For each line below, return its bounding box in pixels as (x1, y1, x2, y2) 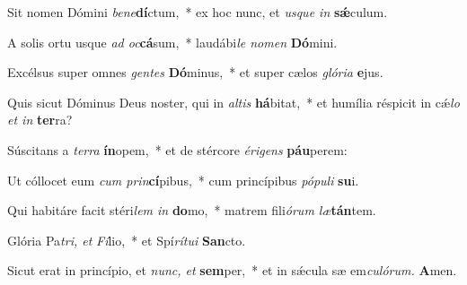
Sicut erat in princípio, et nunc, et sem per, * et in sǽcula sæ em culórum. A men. (7, 261, 457, 280)
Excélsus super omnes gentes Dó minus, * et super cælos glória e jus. (7, 63, 383, 82)
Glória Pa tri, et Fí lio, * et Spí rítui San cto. (7, 230, 246, 249)
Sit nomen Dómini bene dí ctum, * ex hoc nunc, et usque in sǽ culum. (7, 3, 388, 21)
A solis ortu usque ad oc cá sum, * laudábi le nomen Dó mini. (7, 32, 338, 51)
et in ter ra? (7, 110, 73, 129)
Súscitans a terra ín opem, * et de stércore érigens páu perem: (7, 140, 348, 159)
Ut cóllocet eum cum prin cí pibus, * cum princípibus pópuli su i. (7, 170, 359, 189)
